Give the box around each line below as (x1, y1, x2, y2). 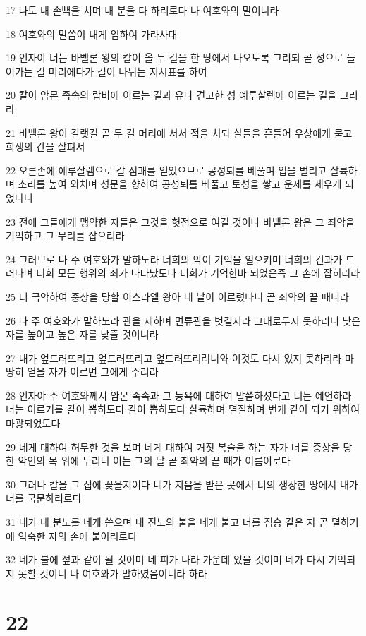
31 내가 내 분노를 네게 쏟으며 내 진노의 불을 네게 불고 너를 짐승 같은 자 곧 (6, 515, 329, 529)
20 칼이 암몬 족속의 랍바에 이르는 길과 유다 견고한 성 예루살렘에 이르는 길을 (6, 88, 337, 102)
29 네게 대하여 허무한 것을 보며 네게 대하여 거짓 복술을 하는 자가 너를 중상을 (6, 439, 340, 454)
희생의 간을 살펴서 (6, 139, 85, 154)
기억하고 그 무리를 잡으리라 (6, 228, 125, 243)
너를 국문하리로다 (6, 491, 82, 505)
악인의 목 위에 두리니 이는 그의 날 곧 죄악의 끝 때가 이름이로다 (18, 453, 291, 468)
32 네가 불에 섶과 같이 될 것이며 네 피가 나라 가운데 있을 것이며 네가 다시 (6, 552, 325, 567)
